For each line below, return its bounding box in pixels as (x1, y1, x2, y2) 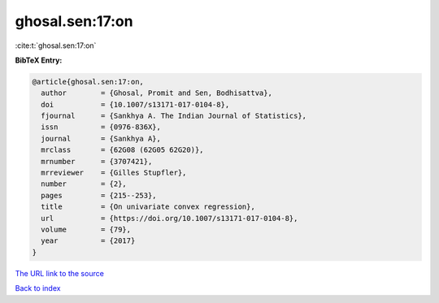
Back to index (15, 284, 61, 293)
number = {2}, (41, 180, 128, 188)
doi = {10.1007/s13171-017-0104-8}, (41, 100, 230, 109)
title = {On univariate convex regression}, (41, 202, 255, 211)
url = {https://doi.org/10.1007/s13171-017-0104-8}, (41, 214, 298, 223)
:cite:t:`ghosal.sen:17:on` (15, 41, 97, 50)
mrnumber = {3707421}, (41, 157, 153, 166)
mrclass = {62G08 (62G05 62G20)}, (41, 145, 204, 154)
